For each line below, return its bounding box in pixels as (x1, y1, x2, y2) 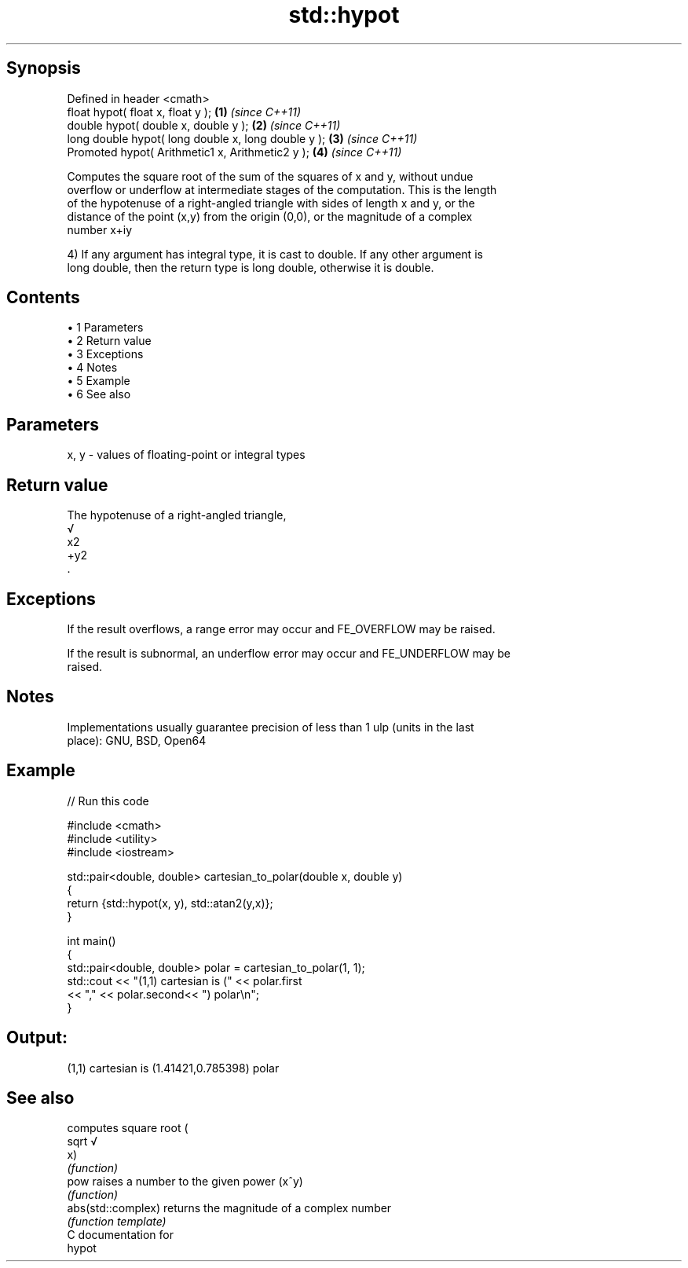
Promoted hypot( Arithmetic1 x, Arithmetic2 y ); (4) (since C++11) (67, 145, 402, 159)
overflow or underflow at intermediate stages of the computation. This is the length (67, 182, 497, 196)
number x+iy (67, 222, 132, 236)
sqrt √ (67, 1134, 98, 1149)
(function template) (67, 1215, 167, 1229)
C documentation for (67, 1228, 174, 1242)
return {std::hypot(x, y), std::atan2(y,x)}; (67, 896, 273, 910)
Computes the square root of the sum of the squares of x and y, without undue (67, 169, 474, 183)
